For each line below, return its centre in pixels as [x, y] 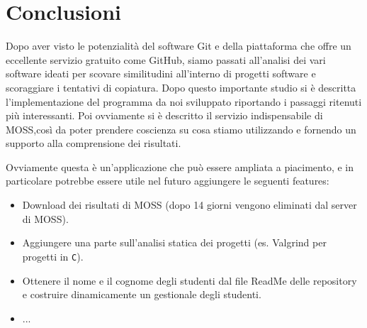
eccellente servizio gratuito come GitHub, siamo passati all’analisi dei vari [166, 59]
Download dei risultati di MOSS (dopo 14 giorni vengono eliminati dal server [190, 205]
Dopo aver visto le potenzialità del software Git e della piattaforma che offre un [179, 46]
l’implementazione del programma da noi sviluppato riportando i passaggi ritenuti [184, 101]
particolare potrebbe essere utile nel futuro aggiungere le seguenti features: [168, 181]
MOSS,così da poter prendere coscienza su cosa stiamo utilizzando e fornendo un [181, 129]
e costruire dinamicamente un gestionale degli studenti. [142, 294]
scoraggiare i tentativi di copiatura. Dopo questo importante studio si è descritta [181, 87]
